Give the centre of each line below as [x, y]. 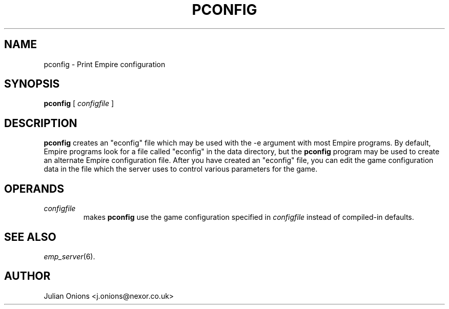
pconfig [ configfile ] [79, 104]
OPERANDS [34, 189]
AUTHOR [27, 276]
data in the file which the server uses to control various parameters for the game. [181, 169]
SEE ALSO [30, 237]
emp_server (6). [69, 256]
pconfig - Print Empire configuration [105, 64]
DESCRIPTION [41, 123]
